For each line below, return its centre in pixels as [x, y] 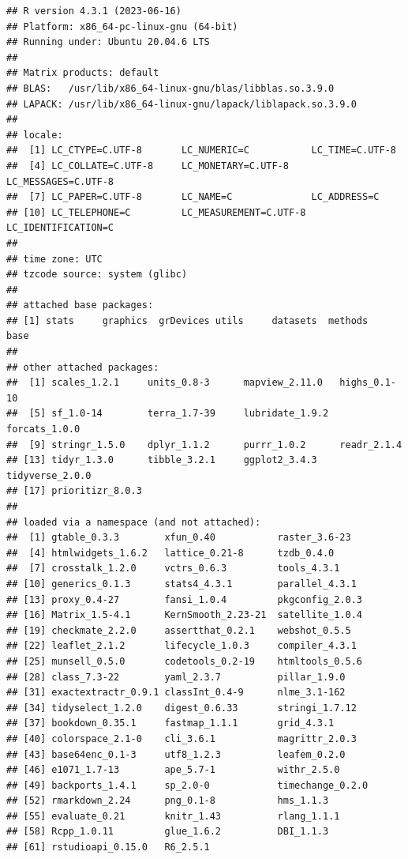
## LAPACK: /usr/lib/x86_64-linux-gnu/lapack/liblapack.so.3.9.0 [182, 104]
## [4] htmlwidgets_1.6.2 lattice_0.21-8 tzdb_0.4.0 [170, 553]
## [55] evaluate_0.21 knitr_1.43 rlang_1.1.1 [173, 816]
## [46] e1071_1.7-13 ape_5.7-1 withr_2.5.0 [173, 770]
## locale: [35, 135]
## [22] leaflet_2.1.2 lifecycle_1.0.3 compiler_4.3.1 [182, 646]
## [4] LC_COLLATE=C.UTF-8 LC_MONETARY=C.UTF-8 [148, 166]
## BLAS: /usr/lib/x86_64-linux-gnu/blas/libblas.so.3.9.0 [170, 88]
